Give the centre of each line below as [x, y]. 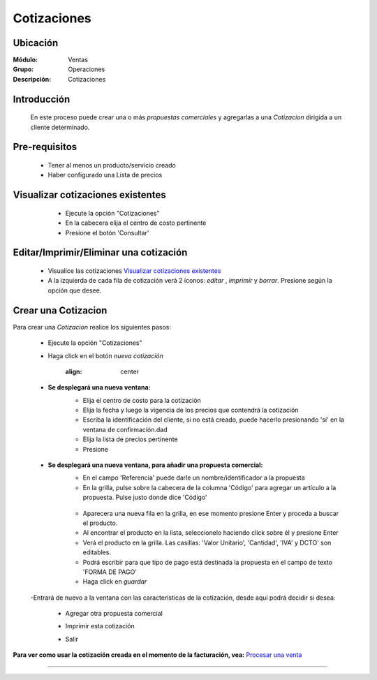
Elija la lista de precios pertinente [130, 439]
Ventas [78, 60]
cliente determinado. [60, 127]
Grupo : [23, 69]
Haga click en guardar [115, 582]
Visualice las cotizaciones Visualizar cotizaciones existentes [134, 271]
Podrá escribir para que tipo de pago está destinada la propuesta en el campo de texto [208, 562]
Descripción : [32, 79]
